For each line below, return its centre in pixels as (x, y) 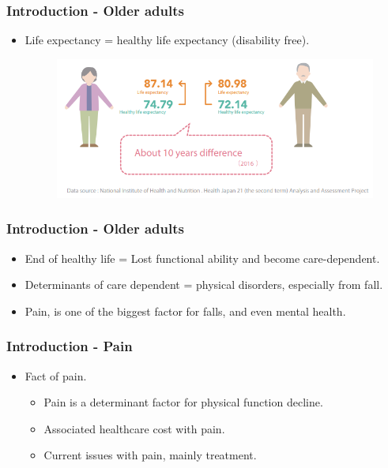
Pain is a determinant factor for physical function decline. (183, 402)
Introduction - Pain (70, 346)
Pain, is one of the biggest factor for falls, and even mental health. (185, 311)
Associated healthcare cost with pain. (134, 428)
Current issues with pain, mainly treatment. (150, 455)
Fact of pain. (56, 375)
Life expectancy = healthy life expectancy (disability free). (167, 40)
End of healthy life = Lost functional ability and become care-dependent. (202, 258)
